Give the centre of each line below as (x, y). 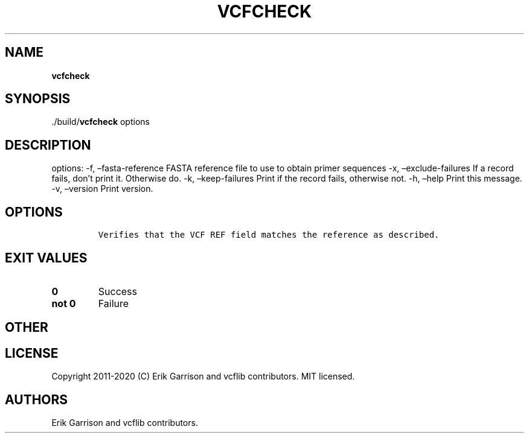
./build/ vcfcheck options (101, 122)
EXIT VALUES (46, 258)
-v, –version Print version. (102, 189)
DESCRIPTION (48, 145)
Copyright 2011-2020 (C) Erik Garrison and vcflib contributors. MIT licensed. (203, 376)
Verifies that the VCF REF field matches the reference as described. (269, 235)
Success (118, 291)
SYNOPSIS (38, 99)
